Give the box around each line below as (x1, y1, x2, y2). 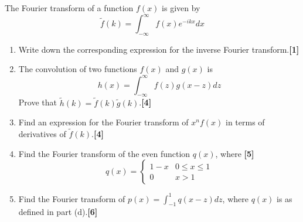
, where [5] (215, 147, 254, 159)
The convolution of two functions (18, 63, 137, 75)
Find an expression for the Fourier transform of (18, 116, 189, 128)
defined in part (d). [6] (18, 206, 98, 218)
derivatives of (18, 128, 66, 139)
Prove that (18, 96, 57, 108)
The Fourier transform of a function (5, 2, 134, 13)
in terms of (226, 116, 265, 128)
